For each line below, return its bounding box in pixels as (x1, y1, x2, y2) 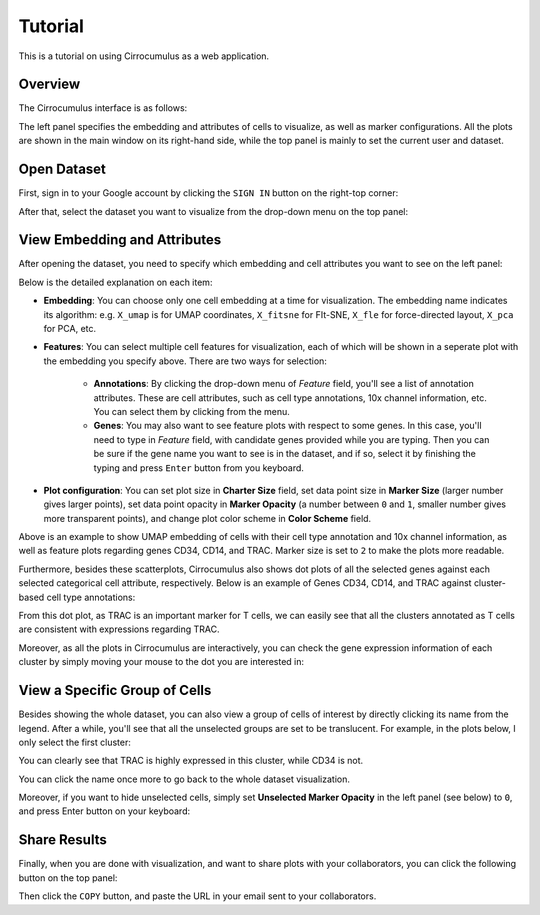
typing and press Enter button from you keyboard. (93, 461, 305, 474)
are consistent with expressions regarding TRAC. (18, 623, 220, 635)
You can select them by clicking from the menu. (93, 405, 290, 417)
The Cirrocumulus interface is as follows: (18, 102, 188, 114)
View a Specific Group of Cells (18, 682, 212, 699)
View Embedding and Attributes (18, 231, 222, 249)
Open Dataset (18, 161, 107, 178)
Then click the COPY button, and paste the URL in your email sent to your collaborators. (18, 890, 377, 902)
